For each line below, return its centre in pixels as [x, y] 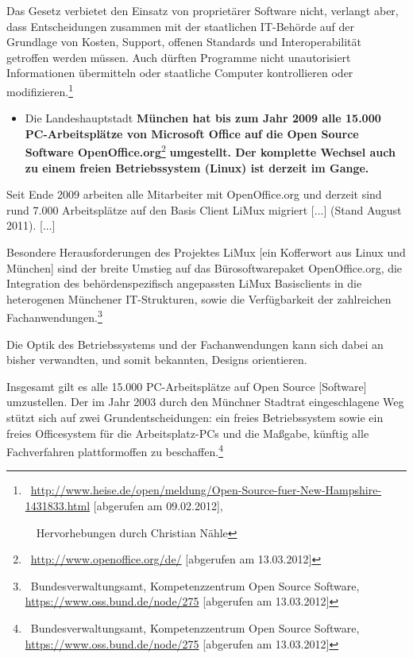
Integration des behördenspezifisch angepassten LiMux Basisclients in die [184, 283]
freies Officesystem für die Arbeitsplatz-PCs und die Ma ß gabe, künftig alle [188, 433]
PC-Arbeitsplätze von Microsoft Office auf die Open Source [192, 133]
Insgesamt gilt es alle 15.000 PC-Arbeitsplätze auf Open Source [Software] [187, 386]
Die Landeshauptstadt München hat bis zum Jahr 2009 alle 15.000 [203, 118]
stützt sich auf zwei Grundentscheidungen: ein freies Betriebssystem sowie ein [195, 418]
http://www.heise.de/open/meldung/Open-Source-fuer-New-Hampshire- [206, 490]
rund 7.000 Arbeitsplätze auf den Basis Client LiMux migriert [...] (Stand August [204, 209]
